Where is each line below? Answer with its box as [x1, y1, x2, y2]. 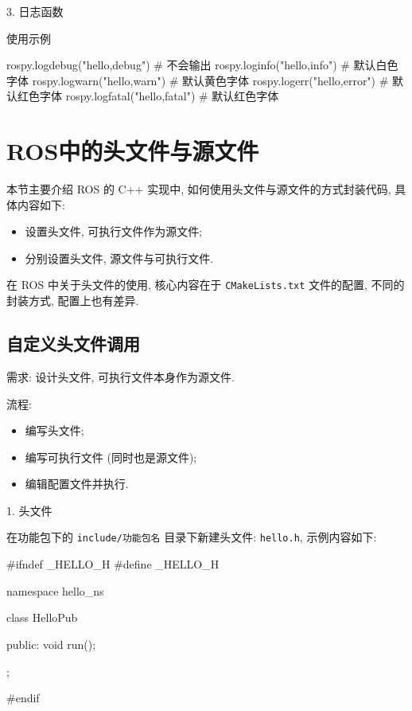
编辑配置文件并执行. [25, 475, 129, 492]
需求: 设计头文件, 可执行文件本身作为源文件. [6, 368, 235, 385]
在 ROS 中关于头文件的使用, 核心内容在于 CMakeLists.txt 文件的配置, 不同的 [6, 276, 405, 293]
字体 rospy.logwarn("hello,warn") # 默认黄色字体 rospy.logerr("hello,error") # [6, 72, 389, 88]
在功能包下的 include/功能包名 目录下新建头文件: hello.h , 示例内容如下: [6, 529, 377, 545]
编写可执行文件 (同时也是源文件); [25, 448, 197, 465]
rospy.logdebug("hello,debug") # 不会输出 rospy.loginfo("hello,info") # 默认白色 [6, 57, 398, 73]
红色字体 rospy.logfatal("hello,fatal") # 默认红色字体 [17, 88, 279, 104]
